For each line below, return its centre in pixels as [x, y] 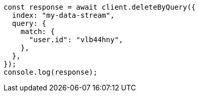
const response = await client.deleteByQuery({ [100, 7]
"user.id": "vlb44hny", [76, 40]
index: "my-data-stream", [63, 15]
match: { [38, 31]
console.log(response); [51, 72]
